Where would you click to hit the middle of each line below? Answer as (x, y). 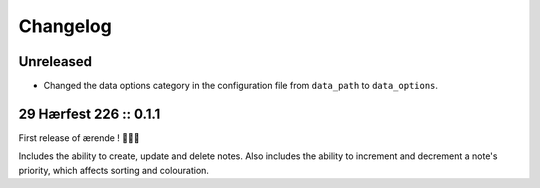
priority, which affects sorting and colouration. (114, 170)
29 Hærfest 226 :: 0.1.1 (89, 113)
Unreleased (55, 61)
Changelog (65, 26)
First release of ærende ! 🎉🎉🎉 (79, 137)
